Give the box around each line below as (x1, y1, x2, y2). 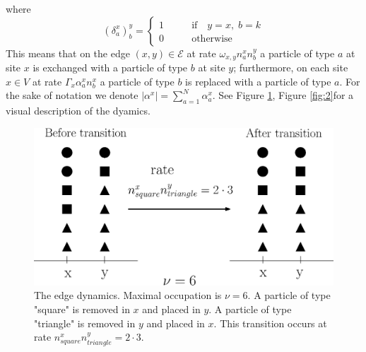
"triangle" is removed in (34, 315, 136, 330)
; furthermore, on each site (233, 60, 348, 75)
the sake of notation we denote (6, 88, 138, 102)
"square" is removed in (34, 301, 130, 316)
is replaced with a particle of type (185, 74, 331, 88)
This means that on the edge (6, 45, 130, 60)
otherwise (191, 33, 232, 44)
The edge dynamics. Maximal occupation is (34, 288, 222, 303)
